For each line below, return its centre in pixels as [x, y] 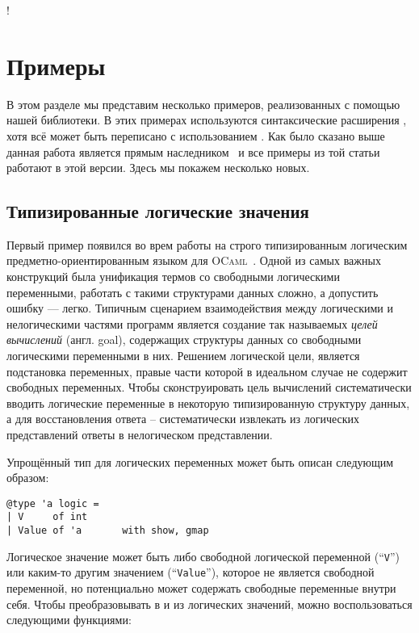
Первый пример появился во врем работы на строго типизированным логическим [207, 244]
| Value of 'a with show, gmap [108, 531]
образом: [28, 478]
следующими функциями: [69, 620]
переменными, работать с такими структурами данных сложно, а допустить [193, 292]
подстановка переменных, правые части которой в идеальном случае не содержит [207, 371]
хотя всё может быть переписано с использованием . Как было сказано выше [196, 135]
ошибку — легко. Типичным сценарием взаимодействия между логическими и [200, 308]
